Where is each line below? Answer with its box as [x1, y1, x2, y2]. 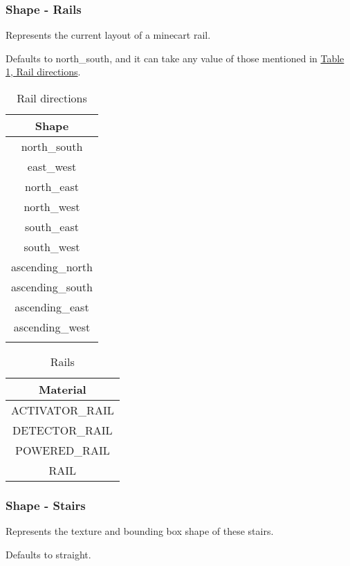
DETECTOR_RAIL [12, 422, 113, 438]
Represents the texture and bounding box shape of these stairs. [6, 524, 274, 538]
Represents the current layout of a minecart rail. [6, 28, 211, 42]
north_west [24, 199, 80, 214]
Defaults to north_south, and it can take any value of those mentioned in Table [6, 51, 344, 65]
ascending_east [15, 299, 89, 315]
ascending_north [11, 259, 93, 275]
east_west [27, 158, 77, 174]
